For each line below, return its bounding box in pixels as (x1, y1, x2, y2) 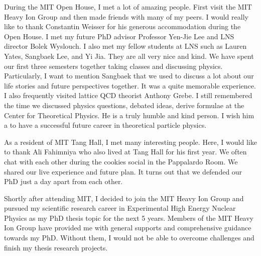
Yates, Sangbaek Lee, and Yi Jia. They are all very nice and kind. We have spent (4, 50, 254, 61)
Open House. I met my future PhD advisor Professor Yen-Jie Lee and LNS (4, 31, 234, 41)
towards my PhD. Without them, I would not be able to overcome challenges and (4, 232, 254, 243)
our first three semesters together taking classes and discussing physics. (4, 60, 223, 71)
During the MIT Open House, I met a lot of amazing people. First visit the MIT (4, 2, 252, 12)
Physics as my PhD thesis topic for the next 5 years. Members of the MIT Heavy (4, 212, 254, 223)
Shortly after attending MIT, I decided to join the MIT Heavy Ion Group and (4, 193, 244, 203)
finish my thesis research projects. (4, 242, 108, 252)
